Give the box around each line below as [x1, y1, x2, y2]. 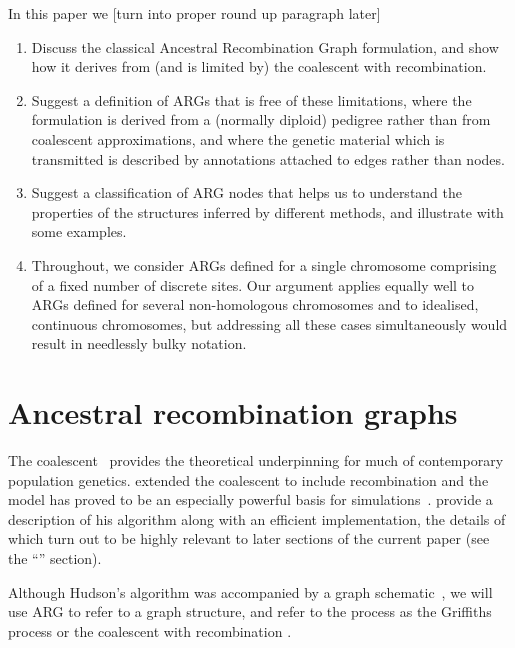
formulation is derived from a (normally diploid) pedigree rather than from [31, 109, 491, 130]
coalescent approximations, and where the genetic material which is [31, 128, 445, 149]
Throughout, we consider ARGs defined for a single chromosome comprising [31, 254, 497, 275]
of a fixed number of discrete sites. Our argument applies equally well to [31, 274, 475, 295]
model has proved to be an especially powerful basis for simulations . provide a [8, 489, 493, 510]
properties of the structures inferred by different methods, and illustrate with [31, 201, 504, 222]
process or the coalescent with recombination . [8, 620, 292, 641]
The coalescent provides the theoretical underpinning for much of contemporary [8, 450, 504, 471]
